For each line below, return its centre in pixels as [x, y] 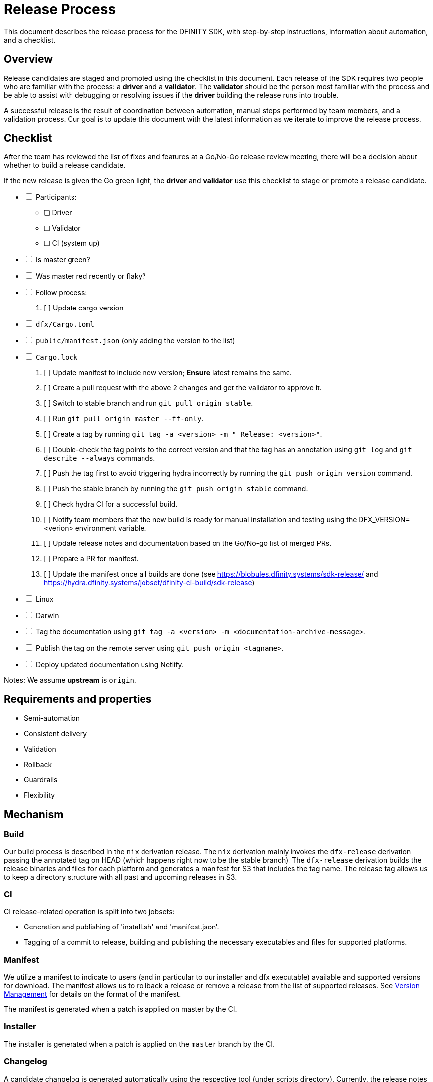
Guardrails [41, 780]
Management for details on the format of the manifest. [93, 994]
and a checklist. [30, 40]
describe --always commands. [100, 458]
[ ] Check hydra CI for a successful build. [111, 504]
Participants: [56, 197]
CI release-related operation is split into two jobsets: [89, 912]
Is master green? [63, 260]
